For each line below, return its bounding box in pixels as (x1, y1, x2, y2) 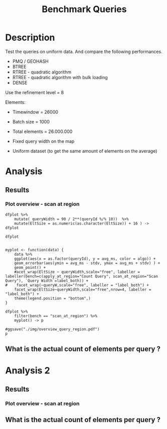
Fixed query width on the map (12, 138, 75, 144)
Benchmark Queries (42, 4, 127, 15)
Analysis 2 (5, 365, 50, 376)
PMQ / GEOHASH (12, 58, 49, 64)
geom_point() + (14, 265, 46, 270)
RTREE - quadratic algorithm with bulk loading (12, 74, 108, 80)
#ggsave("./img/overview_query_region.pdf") (5, 326, 100, 332)
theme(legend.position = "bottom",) (14, 296, 91, 301)
